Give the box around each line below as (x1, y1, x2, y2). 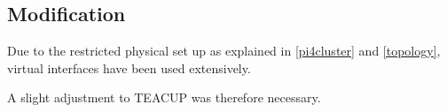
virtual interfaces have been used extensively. (7, 58, 251, 77)
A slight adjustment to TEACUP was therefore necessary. (7, 88, 321, 107)
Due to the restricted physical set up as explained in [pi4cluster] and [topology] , (7, 41, 441, 60)
